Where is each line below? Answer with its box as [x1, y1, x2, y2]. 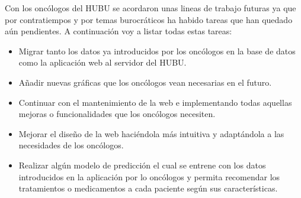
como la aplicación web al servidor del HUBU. [18, 56, 187, 69]
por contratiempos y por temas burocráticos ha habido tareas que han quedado [5, 13, 293, 25]
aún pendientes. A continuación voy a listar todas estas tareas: [5, 25, 232, 37]
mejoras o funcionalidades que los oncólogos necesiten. [18, 108, 216, 120]
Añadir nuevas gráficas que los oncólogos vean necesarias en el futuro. [18, 76, 272, 88]
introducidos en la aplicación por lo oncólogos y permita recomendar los [18, 170, 280, 183]
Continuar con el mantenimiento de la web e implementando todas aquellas [18, 96, 292, 108]
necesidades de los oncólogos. [18, 139, 124, 151]
